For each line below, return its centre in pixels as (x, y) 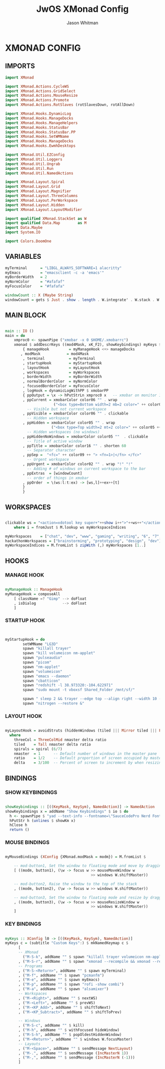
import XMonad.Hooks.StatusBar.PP (41, 132)
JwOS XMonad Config (82, 9)
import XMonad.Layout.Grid (33, 187)
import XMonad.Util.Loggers (34, 159)
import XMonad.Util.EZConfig (35, 155)
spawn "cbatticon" (41, 681)
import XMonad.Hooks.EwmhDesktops (41, 146)
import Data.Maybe (24, 228)
